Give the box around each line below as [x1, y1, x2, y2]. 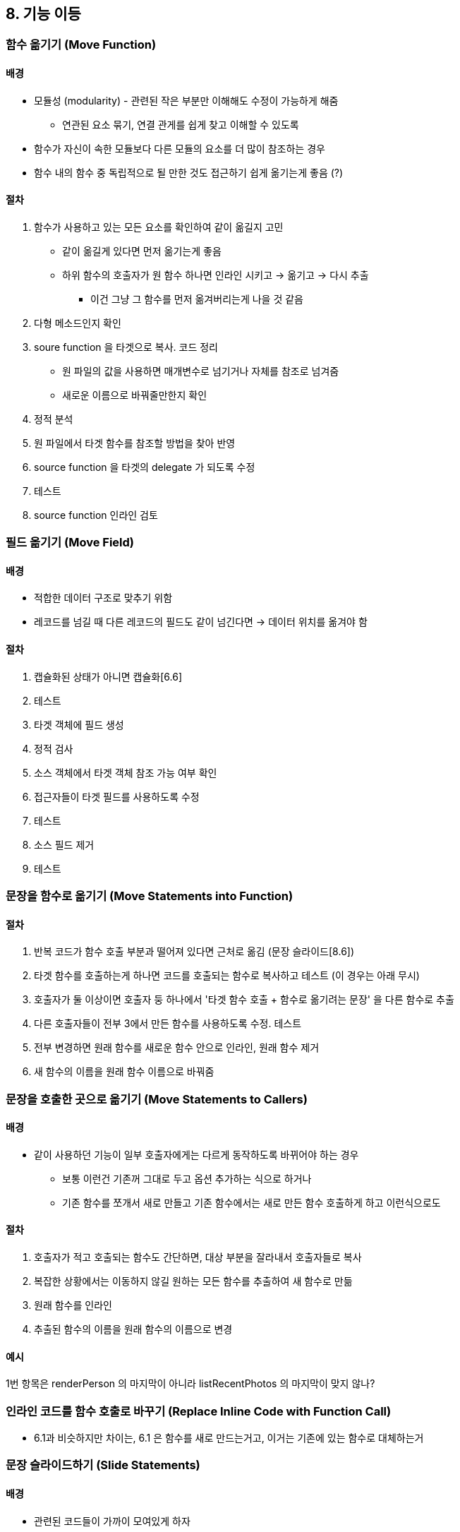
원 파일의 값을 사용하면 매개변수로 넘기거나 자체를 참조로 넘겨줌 [62, 364, 339, 377]
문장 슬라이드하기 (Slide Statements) [6, 1458, 200, 1473]
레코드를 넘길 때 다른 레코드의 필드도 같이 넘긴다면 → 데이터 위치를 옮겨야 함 [34, 616, 368, 628]
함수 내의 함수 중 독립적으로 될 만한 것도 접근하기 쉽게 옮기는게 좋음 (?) [34, 166, 344, 179]
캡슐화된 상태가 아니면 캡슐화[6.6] [34, 670, 183, 683]
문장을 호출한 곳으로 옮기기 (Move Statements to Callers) [6, 1091, 308, 1106]
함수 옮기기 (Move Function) [6, 37, 157, 52]
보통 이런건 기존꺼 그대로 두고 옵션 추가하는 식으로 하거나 [62, 1172, 312, 1185]
